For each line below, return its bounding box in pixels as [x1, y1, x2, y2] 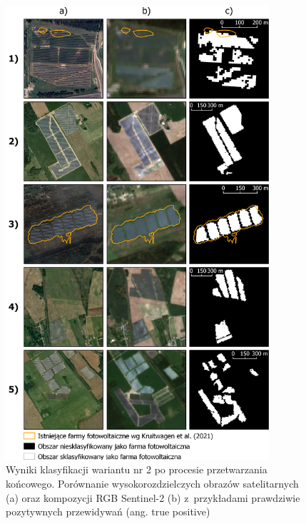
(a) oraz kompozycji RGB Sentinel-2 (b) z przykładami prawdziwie [6, 490, 300, 505]
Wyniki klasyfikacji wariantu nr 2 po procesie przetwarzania [6, 462, 267, 477]
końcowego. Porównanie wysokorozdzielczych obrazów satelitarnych [6, 476, 299, 491]
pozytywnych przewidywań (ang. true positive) [6, 504, 210, 519]
